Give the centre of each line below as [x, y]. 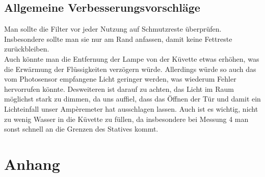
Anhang [32, 163]
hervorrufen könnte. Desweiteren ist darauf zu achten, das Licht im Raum [119, 88]
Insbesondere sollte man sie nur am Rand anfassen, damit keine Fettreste [118, 39]
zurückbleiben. [27, 49]
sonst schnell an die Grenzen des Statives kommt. [81, 129]
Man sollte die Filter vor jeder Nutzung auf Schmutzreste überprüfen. [113, 29]
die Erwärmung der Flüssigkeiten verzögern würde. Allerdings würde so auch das [130, 69]
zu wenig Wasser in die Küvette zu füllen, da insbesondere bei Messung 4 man [126, 119]
